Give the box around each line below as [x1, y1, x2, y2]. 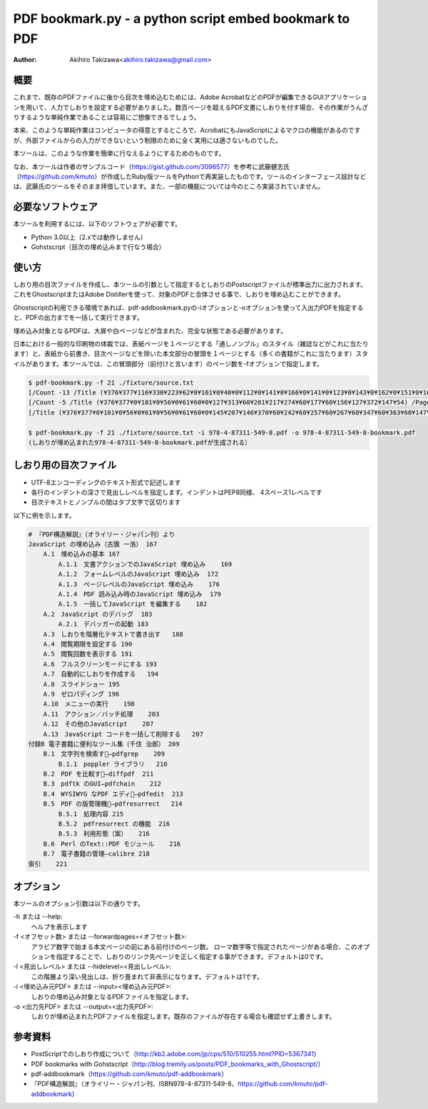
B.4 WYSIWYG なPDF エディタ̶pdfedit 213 [43, 789, 183, 798]
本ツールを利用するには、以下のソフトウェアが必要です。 [13, 220, 182, 228]
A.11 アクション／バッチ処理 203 [43, 710, 160, 718]
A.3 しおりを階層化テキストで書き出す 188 [43, 630, 183, 638]
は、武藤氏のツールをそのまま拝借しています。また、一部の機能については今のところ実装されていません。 [13, 182, 325, 191]
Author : [13, 56, 37, 64]
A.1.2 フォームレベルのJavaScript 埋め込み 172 [58, 570, 219, 578]
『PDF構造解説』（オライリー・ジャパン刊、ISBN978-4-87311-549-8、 [31, 1080, 238, 1088]
